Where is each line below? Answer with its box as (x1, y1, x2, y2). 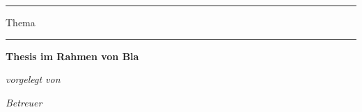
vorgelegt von (6, 72, 61, 86)
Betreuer (6, 95, 42, 109)
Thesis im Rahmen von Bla (6, 48, 139, 63)
